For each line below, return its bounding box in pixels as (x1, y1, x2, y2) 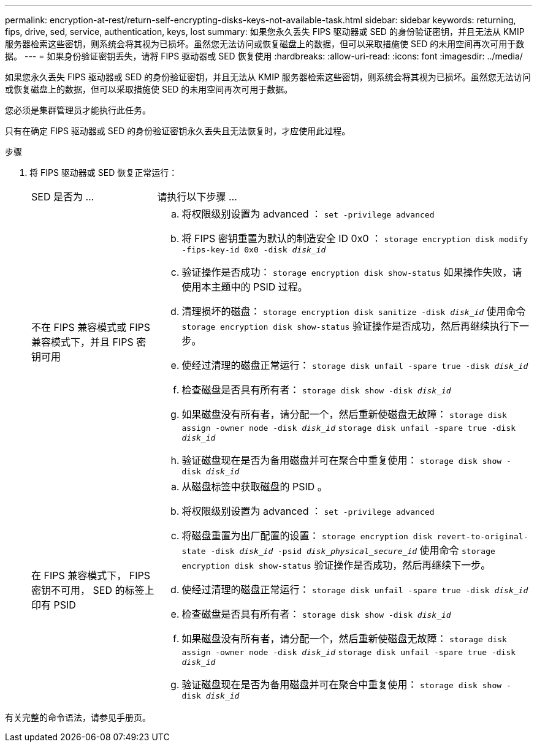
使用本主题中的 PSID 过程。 (181, 281, 308, 293)
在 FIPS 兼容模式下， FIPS (31, 569, 150, 582)
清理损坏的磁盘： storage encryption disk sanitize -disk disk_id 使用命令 (181, 305, 526, 317)
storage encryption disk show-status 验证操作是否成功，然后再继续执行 (181, 320, 509, 332)
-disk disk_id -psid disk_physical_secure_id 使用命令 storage (210, 544, 495, 556)
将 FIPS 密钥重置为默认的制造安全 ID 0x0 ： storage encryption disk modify (181, 232, 528, 245)
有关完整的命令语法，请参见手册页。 (5, 712, 151, 722)
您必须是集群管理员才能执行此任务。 (5, 105, 151, 115)
